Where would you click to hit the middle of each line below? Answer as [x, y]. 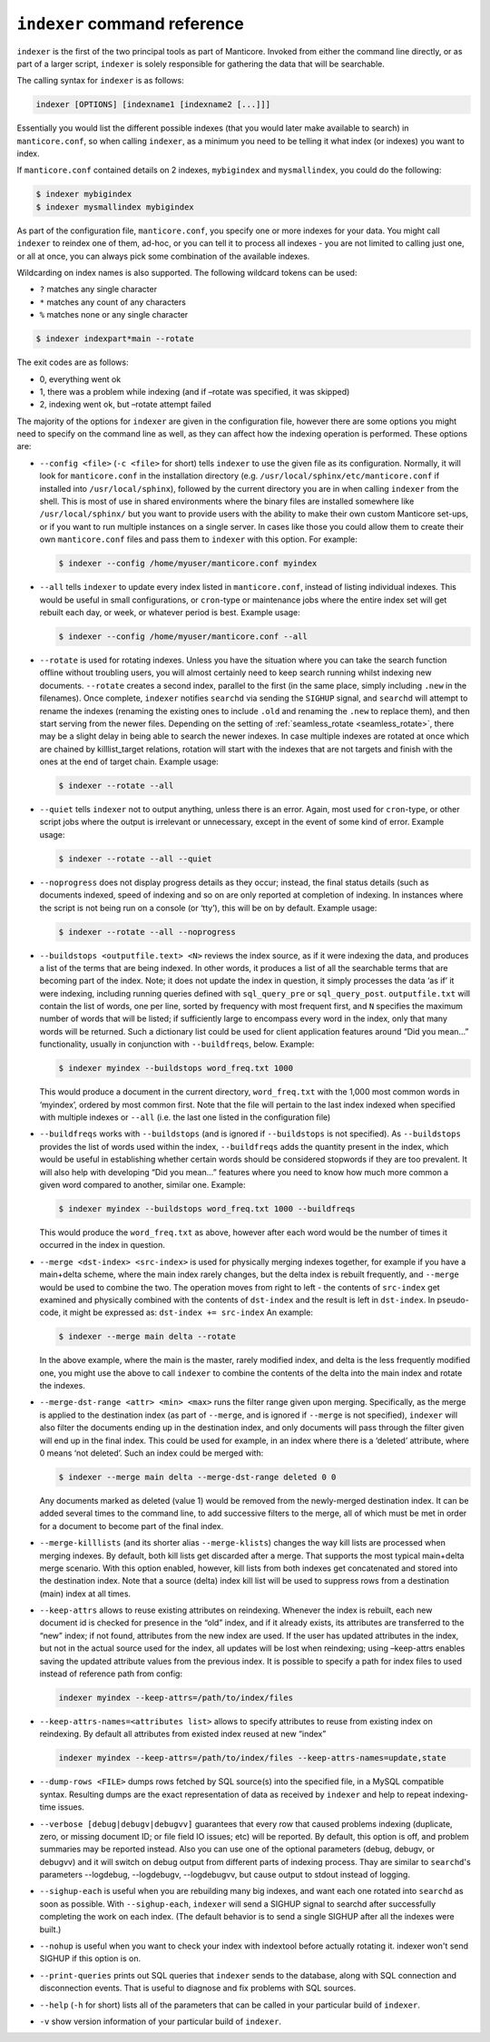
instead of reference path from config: [111, 1674]
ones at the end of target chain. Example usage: [129, 761]
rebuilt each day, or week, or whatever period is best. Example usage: [170, 612]
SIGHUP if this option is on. [90, 1959]
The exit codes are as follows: [73, 362]
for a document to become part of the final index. [132, 1526]
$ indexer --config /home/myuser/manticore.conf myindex [188, 564]
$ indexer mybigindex [84, 194]
